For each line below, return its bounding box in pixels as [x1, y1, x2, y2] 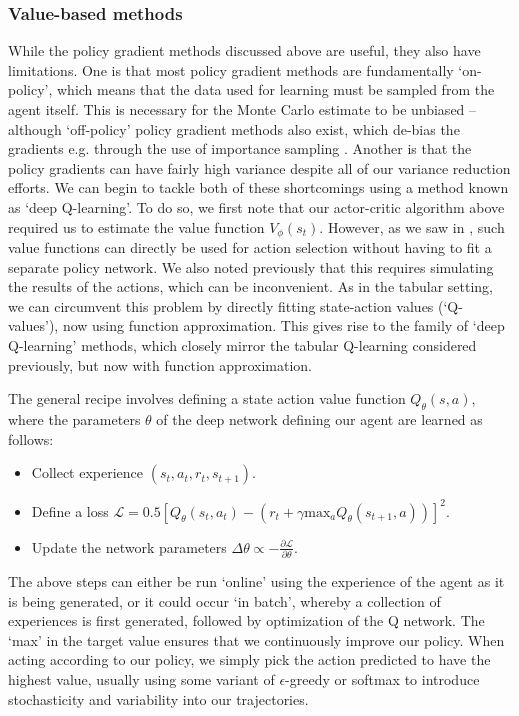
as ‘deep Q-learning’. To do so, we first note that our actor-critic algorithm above [8, 196, 505, 217]
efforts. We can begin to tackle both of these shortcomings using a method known [8, 177, 509, 198]
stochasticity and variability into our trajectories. [8, 688, 309, 709]
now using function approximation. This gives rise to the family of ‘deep [62, 315, 505, 336]
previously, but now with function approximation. [8, 354, 312, 375]
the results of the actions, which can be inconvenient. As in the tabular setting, [8, 276, 494, 297]
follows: [8, 428, 54, 449]
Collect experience [31, 462, 144, 483]
